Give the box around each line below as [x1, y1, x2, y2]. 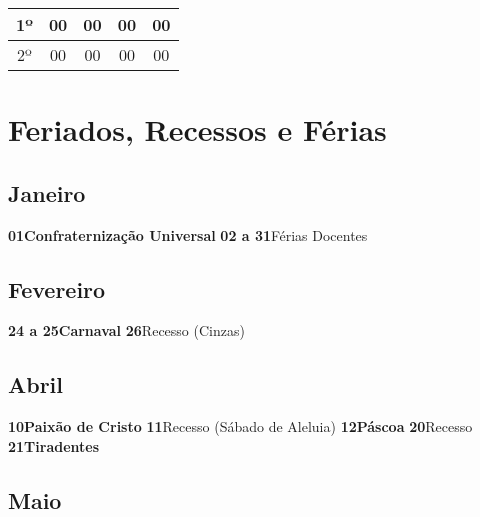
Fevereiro [8, 273, 106, 304]
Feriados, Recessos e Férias [8, 109, 387, 150]
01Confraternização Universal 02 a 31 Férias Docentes [8, 224, 368, 245]
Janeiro [8, 177, 86, 208]
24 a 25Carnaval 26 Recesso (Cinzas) [8, 320, 245, 341]
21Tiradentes [8, 435, 100, 456]
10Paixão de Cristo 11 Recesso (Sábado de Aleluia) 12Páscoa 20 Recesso [8, 416, 473, 437]
